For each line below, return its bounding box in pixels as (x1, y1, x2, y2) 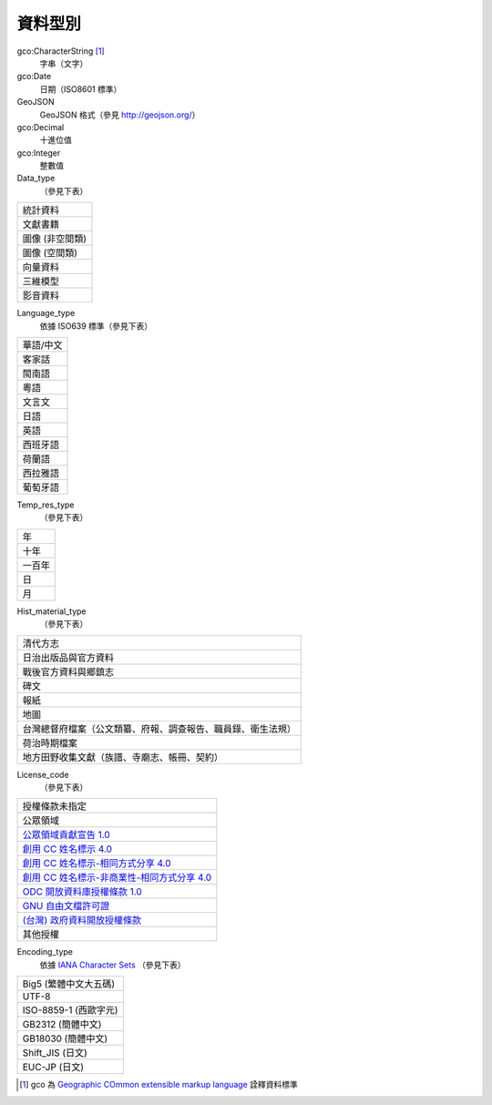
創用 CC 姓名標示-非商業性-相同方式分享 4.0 (22, 871, 212, 884)
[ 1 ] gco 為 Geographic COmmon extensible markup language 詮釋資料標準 (19, 1079, 298, 1090)
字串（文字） (39, 57, 88, 68)
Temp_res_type (16, 499, 75, 510)
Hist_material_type (16, 606, 87, 617)
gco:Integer (16, 147, 61, 159)
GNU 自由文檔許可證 (22, 900, 110, 913)
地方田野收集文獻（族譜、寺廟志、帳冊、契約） (22, 751, 223, 763)
